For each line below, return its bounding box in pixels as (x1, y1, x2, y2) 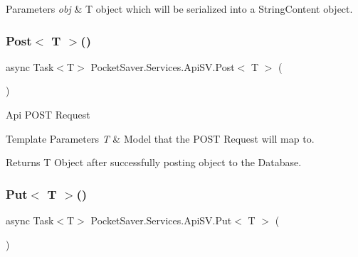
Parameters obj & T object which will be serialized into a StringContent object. (6, 1, 353, 16)
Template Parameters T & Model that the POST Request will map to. (6, 131, 315, 146)
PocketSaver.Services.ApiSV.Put (90, 213, 232, 227)
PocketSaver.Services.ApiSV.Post (90, 59, 235, 74)
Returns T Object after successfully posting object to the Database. (6, 155, 302, 170)
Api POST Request (6, 107, 90, 121)
